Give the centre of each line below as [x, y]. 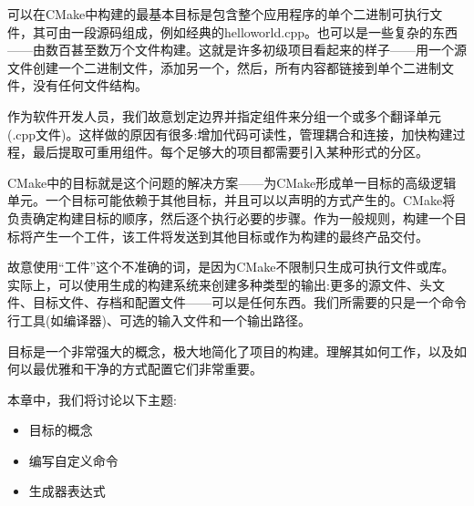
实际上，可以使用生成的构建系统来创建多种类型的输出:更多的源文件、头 [220, 284]
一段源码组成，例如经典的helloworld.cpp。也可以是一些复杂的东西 [264, 31]
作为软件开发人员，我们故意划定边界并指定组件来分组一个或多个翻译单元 [224, 115]
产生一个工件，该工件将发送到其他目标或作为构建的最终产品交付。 [230, 236]
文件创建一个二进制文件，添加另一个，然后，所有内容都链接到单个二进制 [224, 67]
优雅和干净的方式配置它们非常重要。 [154, 369]
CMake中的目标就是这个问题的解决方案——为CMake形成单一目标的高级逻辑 [232, 182]
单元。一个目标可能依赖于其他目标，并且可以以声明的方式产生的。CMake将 [232, 200]
